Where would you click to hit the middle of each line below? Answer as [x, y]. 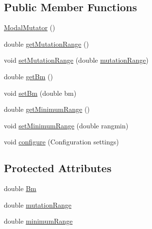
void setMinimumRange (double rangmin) [66, 125]
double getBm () [28, 76]
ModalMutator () [30, 27]
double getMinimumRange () [47, 109]
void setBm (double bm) [40, 93]
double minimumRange [38, 221]
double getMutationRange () [46, 44]
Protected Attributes [58, 168]
